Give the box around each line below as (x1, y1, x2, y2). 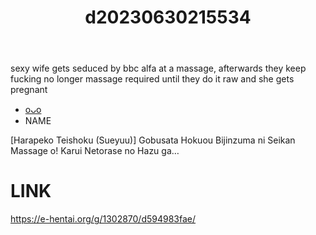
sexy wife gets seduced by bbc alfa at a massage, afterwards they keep (10, 62, 307, 75)
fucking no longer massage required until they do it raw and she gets (10, 73, 295, 85)
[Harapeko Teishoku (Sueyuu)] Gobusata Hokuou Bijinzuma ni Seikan (10, 134, 296, 146)
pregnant (10, 84, 48, 96)
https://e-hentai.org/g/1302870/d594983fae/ (10, 213, 197, 225)
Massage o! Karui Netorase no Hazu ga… (10, 145, 180, 157)
